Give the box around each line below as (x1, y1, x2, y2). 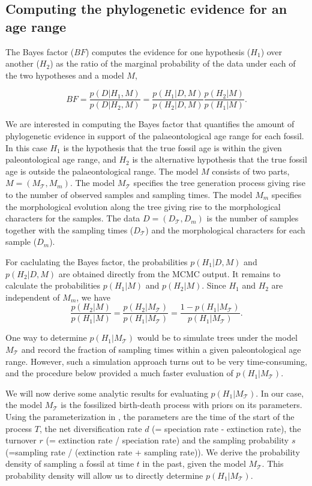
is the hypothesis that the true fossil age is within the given (63, 141, 282, 154)
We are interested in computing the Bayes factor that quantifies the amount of (5, 118, 295, 130)
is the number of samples (206, 212, 299, 224)
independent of (5, 290, 60, 303)
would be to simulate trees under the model (137, 331, 298, 344)
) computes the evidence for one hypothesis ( (85, 45, 251, 58)
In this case (5, 141, 47, 154)
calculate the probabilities (5, 279, 101, 292)
